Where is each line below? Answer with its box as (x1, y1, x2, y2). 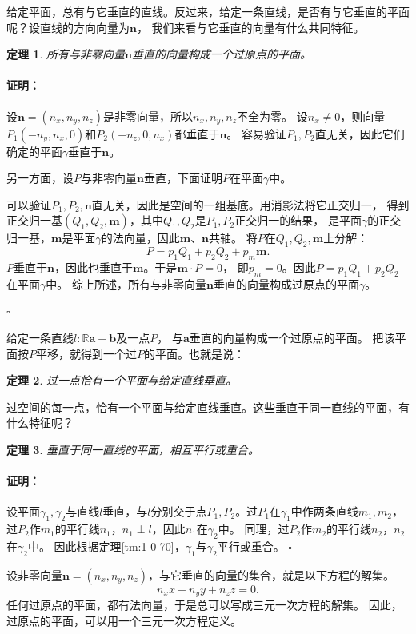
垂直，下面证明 (143, 169, 222, 186)
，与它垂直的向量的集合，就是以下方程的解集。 (148, 566, 395, 583)
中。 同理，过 (218, 520, 290, 537)
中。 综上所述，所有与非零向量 (46, 275, 206, 292)
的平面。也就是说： (144, 345, 245, 361)
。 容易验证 (226, 125, 287, 142)
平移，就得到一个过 (36, 345, 137, 361)
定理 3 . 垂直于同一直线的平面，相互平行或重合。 (6, 441, 259, 457)
